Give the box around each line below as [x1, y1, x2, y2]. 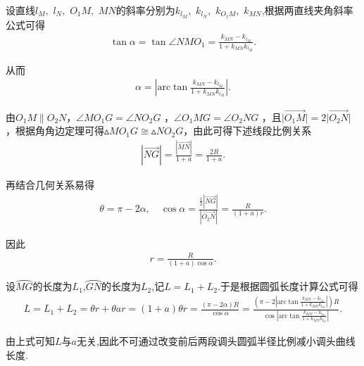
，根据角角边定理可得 [6, 123, 104, 138]
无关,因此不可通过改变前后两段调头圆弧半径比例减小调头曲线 [76, 334, 356, 348]
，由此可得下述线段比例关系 [183, 123, 312, 138]
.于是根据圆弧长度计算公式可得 [217, 279, 358, 294]
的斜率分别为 [115, 3, 175, 17]
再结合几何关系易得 [6, 177, 94, 192]
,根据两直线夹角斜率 [261, 3, 353, 17]
